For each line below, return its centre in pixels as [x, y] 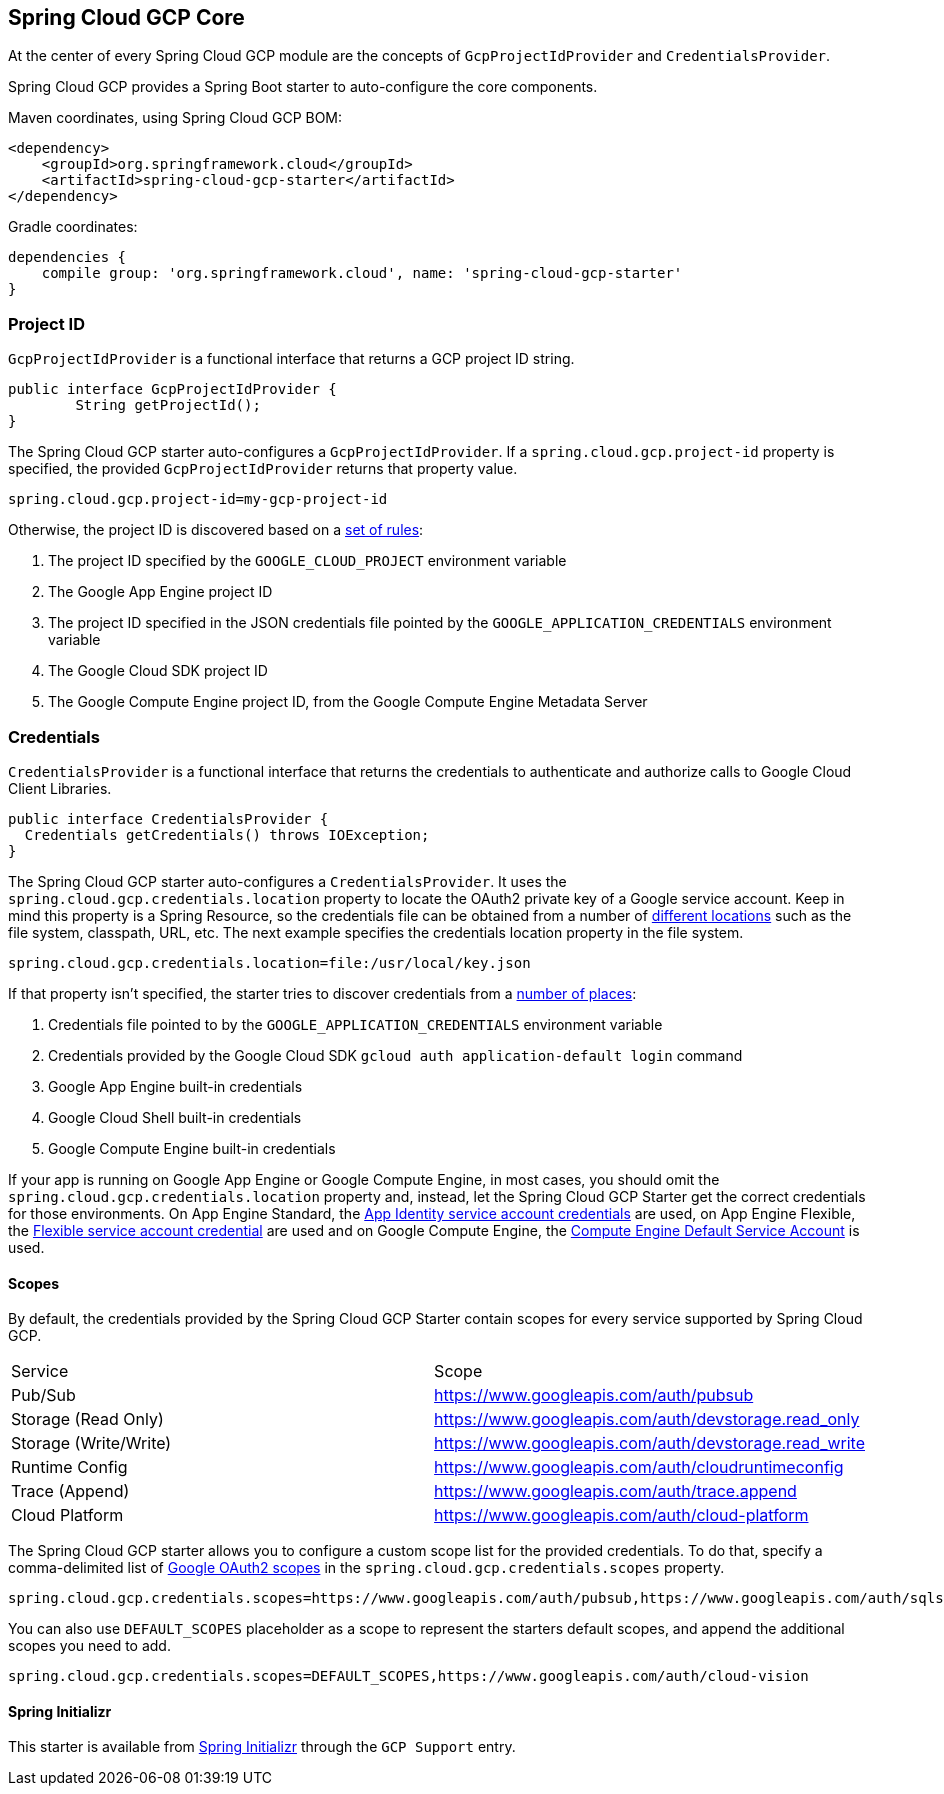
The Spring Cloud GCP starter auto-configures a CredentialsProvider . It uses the [287, 881]
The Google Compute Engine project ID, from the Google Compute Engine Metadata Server [348, 702]
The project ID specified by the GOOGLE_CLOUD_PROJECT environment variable [307, 561]
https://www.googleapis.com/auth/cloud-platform [621, 1515]
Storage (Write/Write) [91, 1443]
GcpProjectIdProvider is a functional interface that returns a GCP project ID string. [291, 359]
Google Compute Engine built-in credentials [192, 1148]
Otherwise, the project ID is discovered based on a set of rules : [216, 530]
